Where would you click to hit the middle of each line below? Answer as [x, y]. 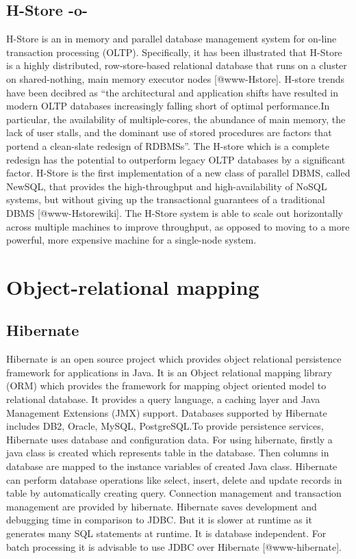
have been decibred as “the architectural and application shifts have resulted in [173, 92]
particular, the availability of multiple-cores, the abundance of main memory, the [176, 119]
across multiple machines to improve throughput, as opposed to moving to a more [178, 226]
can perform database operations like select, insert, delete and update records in [174, 479]
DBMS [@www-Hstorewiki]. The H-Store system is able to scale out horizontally [175, 212]
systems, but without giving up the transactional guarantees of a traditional [166, 199]
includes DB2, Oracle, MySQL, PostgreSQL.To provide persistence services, [165, 426]
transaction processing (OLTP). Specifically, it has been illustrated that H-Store [174, 52]
